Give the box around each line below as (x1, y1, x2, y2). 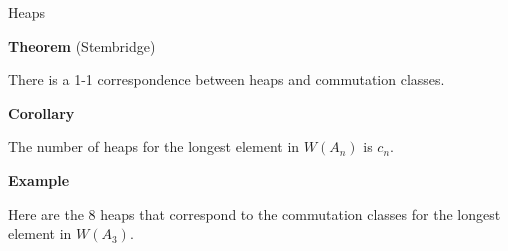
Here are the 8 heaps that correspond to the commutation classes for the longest (8, 203, 501, 224)
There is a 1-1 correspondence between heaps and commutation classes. (8, 69, 445, 90)
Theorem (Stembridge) (8, 35, 156, 56)
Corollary (8, 102, 75, 123)
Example (8, 169, 70, 190)
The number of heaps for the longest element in (8, 136, 300, 157)
